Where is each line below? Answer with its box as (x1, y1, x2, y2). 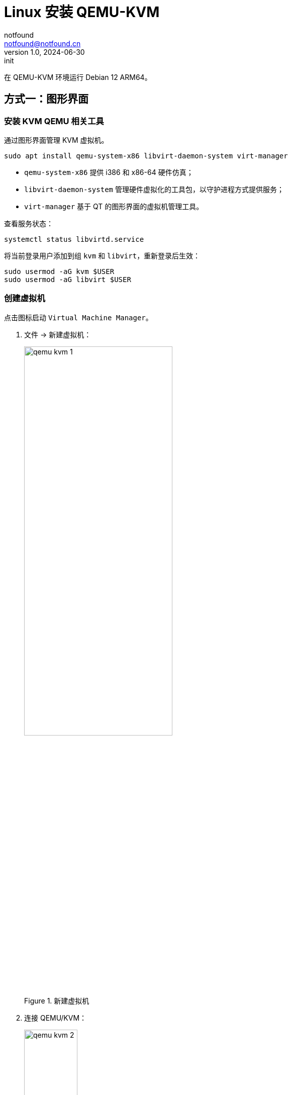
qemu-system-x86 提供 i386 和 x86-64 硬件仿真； (24, 167, 193, 176)
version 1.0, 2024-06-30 (4, 47, 85, 56)
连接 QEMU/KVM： (24, 1013, 87, 1022)
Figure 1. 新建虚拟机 (24, 996, 89, 1005)
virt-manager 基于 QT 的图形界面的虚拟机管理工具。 (24, 202, 204, 211)
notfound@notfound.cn (4, 39, 81, 48)
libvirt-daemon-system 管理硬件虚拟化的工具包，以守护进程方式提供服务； (24, 185, 284, 194)
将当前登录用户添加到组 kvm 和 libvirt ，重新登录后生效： (4, 251, 201, 260)
